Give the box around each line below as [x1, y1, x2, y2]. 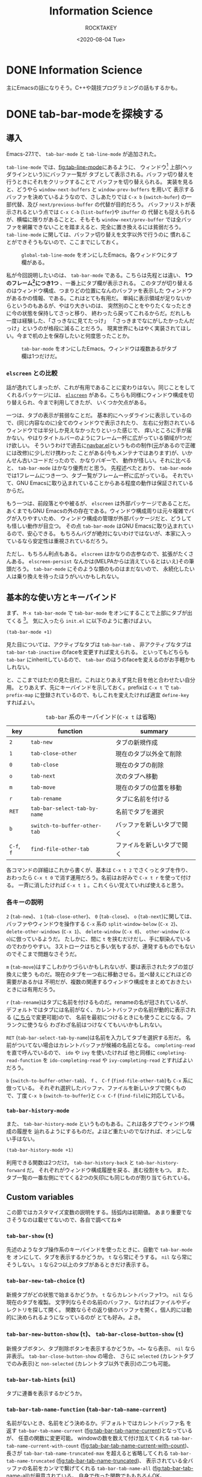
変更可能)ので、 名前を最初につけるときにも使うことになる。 [35, 1013, 187, 1020]
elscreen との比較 [6, 369, 58, 377]
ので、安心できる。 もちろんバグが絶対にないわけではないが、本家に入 [11, 530, 186, 537]
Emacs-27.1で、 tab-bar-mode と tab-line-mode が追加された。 [6, 150, 160, 157]
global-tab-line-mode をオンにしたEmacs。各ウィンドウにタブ [21, 251, 178, 258]
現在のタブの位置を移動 [115, 783, 182, 792]
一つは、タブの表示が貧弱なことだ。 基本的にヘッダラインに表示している [6, 411, 187, 419]
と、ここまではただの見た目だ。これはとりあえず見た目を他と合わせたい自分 [6, 676, 195, 683]
